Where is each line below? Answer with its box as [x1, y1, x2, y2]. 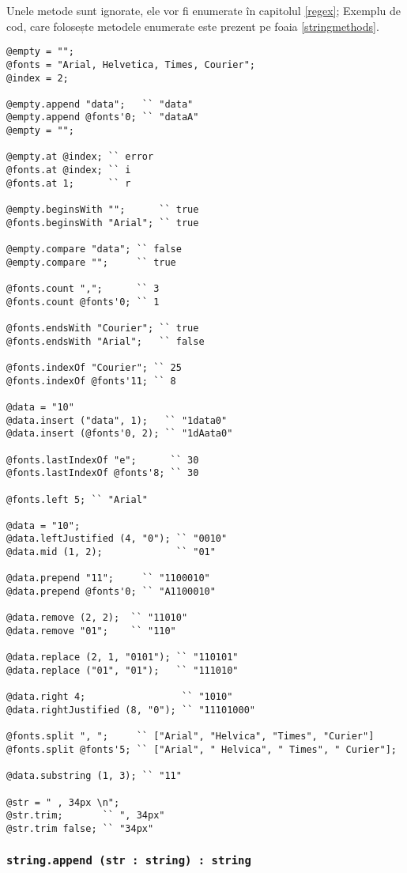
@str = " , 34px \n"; [6, 796, 120, 808]
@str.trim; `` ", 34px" [6, 810, 165, 822]
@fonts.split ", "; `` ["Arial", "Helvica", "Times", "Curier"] [6, 731, 375, 743]
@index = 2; [6, 72, 69, 84]
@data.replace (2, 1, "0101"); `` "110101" [6, 652, 239, 663]
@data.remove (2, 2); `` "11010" [6, 612, 188, 624]
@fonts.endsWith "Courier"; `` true [6, 322, 199, 334]
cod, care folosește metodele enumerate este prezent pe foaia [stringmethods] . [6, 17, 379, 34]
